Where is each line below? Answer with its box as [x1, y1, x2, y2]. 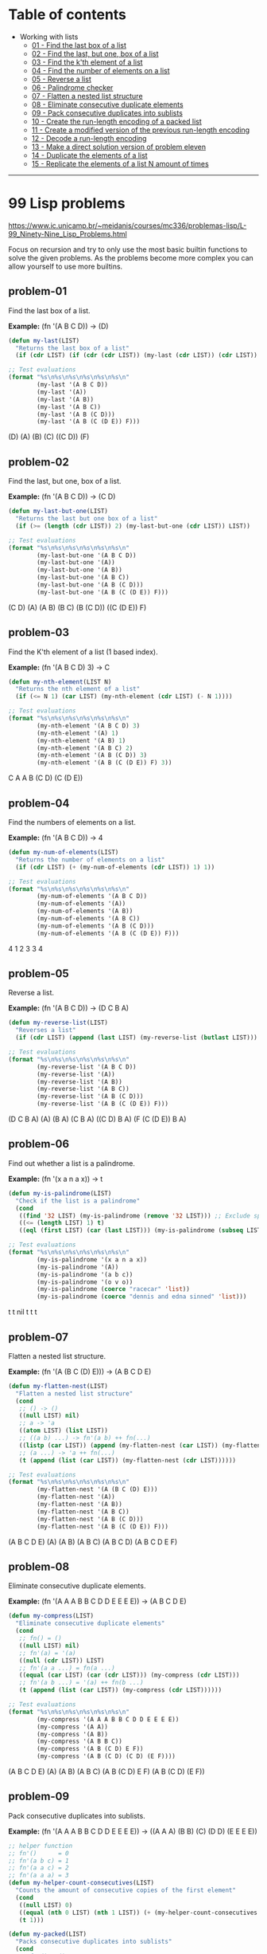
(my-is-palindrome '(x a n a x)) [37, 1255, 148, 1264]
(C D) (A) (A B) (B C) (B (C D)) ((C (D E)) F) [8, 602, 147, 612]
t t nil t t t [8, 1307, 37, 1316]
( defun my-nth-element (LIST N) [8, 677, 112, 686]
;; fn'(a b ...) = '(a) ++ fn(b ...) [18, 1679, 145, 1687]
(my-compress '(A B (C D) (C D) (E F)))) [37, 1752, 176, 1760]
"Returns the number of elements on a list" [15, 855, 165, 864]
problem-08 [8, 1560, 70, 1573]
